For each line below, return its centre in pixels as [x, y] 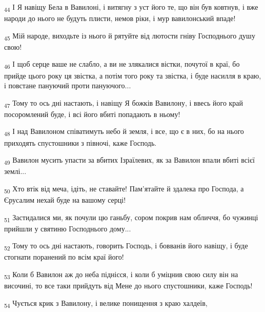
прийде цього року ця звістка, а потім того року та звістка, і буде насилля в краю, [133, 75]
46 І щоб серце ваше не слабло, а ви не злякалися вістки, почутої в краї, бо [122, 65]
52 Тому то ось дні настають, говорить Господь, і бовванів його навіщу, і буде [126, 246]
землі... [15, 171]
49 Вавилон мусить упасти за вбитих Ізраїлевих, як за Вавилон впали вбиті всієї [129, 160]
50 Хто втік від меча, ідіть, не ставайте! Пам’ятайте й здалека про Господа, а [124, 189]
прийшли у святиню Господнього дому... [68, 228]
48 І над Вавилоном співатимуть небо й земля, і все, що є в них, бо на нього [124, 132]
